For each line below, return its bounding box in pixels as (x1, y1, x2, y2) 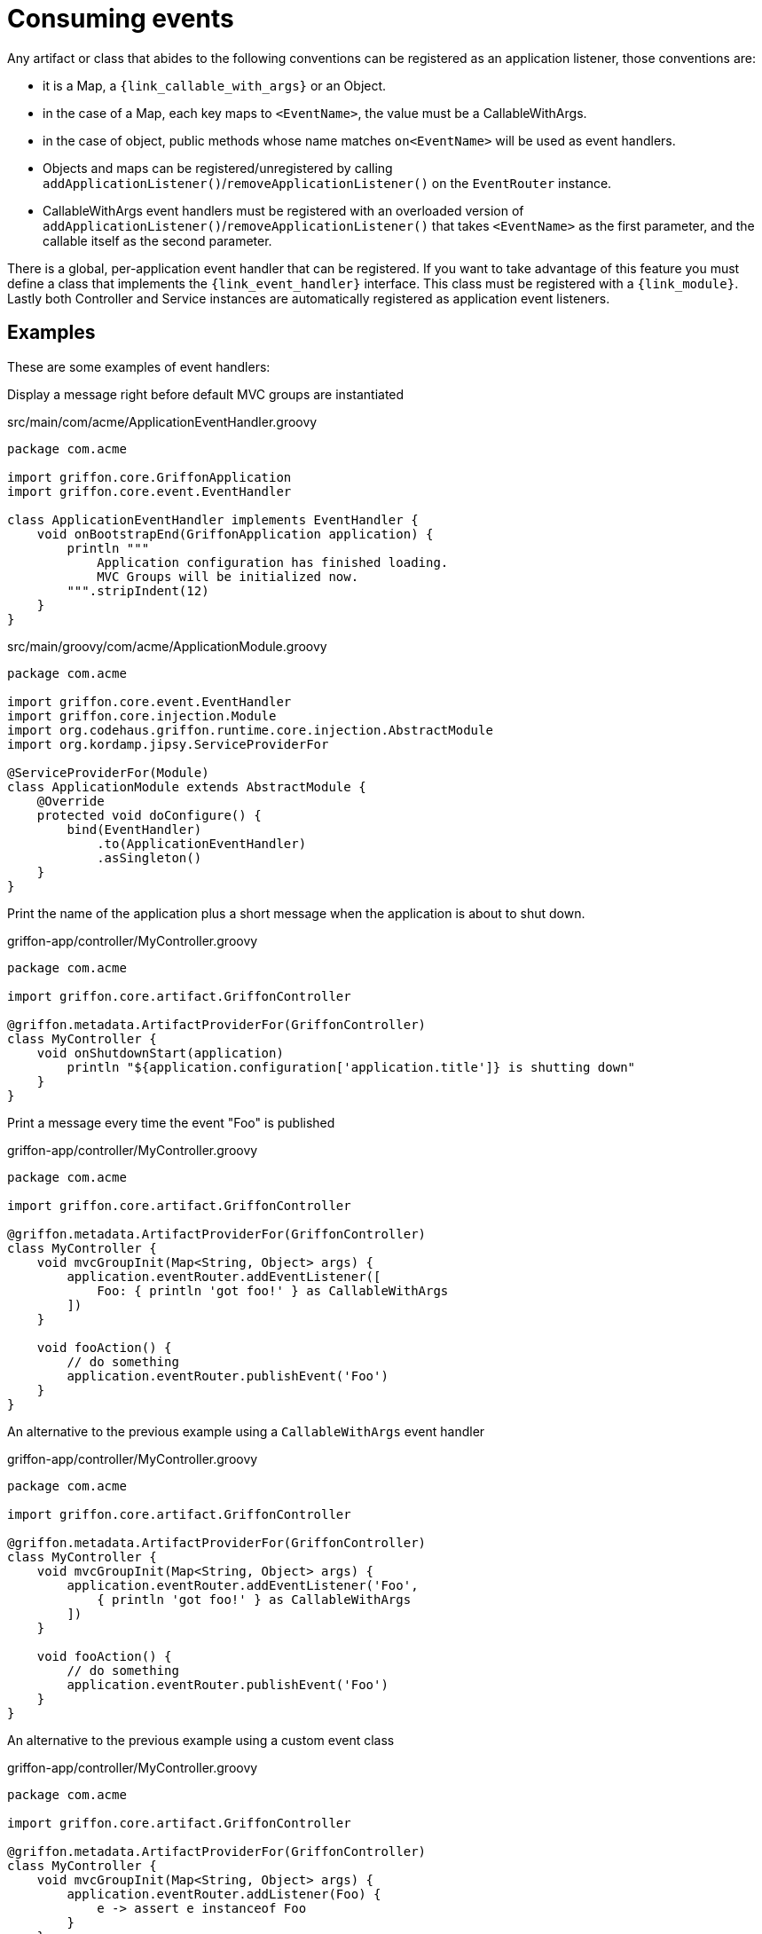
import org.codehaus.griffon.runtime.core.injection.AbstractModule (7, 722, 493, 737)
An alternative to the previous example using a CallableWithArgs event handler (7, 1423, 485, 1439)
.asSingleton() (97, 850, 202, 865)
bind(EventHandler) (67, 822, 202, 837)
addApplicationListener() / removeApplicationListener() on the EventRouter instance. (43, 175, 612, 191)
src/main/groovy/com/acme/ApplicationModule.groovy (7, 638, 327, 654)
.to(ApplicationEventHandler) (97, 836, 307, 851)
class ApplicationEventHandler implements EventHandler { (7, 512, 419, 527)
